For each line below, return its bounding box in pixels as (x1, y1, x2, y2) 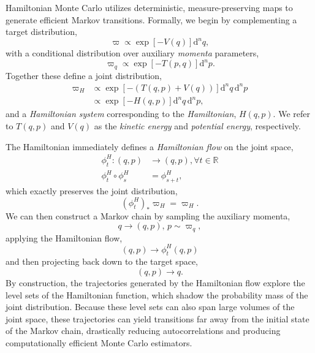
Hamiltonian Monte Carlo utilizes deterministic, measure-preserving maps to (6, 1, 293, 13)
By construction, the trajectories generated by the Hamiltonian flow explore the (6, 276, 305, 289)
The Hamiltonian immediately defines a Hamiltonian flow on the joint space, (6, 140, 294, 153)
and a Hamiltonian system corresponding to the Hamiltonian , (6, 107, 237, 120)
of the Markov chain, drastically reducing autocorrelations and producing (6, 324, 281, 337)
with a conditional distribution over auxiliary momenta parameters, (6, 47, 259, 59)
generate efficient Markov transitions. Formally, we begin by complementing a (6, 13, 297, 26)
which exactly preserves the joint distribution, (6, 184, 178, 197)
